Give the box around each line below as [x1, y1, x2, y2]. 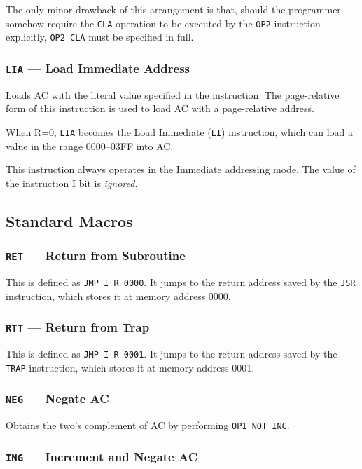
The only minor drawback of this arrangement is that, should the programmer [6, 2, 341, 16]
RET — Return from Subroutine [6, 247, 186, 264]
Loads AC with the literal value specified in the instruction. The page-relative [6, 87, 340, 102]
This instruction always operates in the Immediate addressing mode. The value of [6, 162, 356, 177]
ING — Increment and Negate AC [6, 447, 198, 465]
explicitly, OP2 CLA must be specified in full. [6, 29, 194, 44]
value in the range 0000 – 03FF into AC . [6, 138, 174, 153]
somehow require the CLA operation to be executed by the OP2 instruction [6, 15, 321, 30]
